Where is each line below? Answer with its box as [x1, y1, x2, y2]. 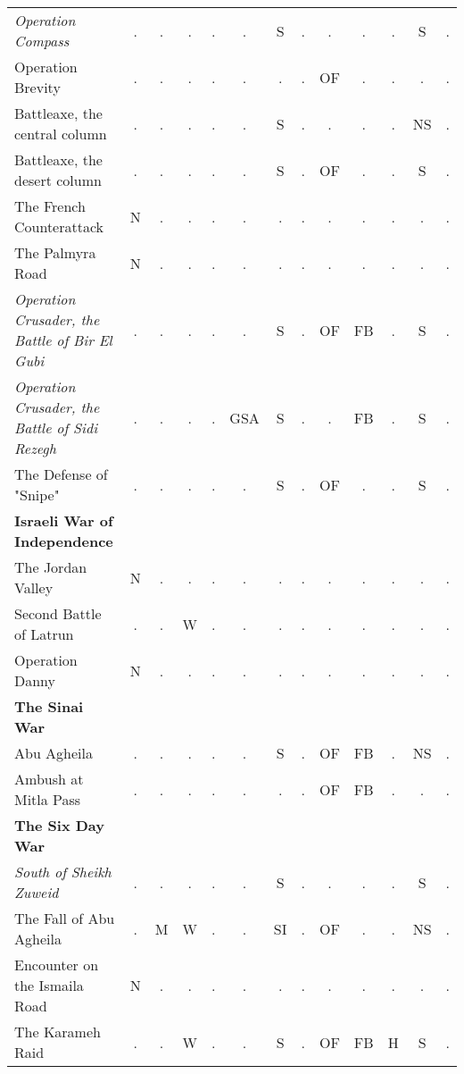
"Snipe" [14, 484, 60, 505]
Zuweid [14, 882, 59, 902]
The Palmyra [14, 242, 96, 263]
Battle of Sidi [14, 417, 98, 438]
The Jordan [14, 557, 87, 577]
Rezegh [14, 438, 56, 458]
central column [14, 123, 107, 144]
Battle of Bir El [14, 330, 112, 350]
